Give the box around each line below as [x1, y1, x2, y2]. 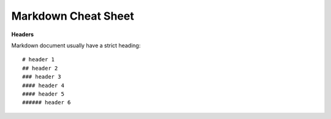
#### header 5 [22, 90, 64, 98]
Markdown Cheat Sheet [11, 9, 134, 23]
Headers [11, 31, 34, 38]
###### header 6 [22, 99, 71, 106]
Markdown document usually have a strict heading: [11, 42, 141, 49]
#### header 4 [22, 82, 64, 89]
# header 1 [22, 56, 55, 63]
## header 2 [22, 64, 58, 72]
